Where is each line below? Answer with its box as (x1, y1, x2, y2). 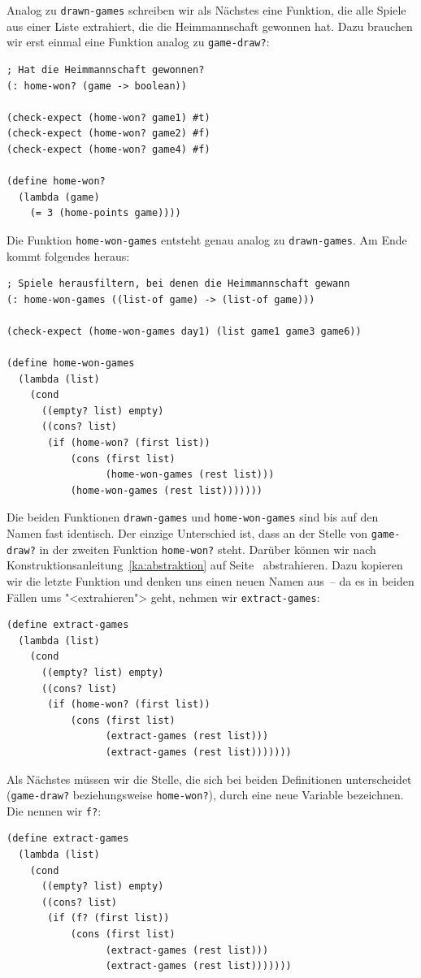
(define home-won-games (7, 357, 135, 370)
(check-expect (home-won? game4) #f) (7, 143, 210, 155)
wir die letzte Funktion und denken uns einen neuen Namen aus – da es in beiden (7, 572, 414, 589)
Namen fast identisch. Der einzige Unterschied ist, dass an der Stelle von (7, 525, 368, 542)
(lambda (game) (18, 191, 100, 203)
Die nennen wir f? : (7, 802, 102, 819)
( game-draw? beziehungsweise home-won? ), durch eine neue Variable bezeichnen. (7, 786, 404, 803)
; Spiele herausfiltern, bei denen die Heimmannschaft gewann (7, 278, 350, 290)
